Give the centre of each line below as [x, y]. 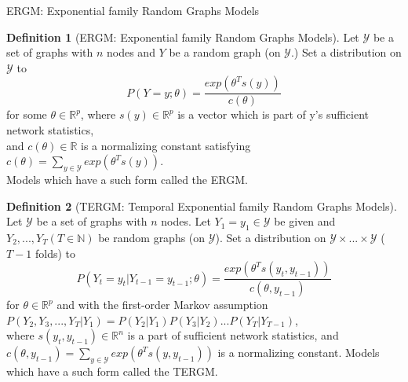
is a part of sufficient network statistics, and [233, 335]
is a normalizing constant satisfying [166, 145]
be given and [305, 221]
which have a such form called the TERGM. [112, 371]
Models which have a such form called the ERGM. [127, 179]
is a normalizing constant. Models [299, 353]
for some [27, 114]
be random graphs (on [152, 237]
